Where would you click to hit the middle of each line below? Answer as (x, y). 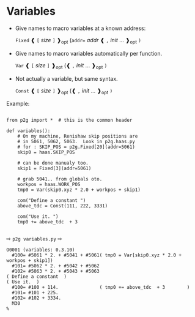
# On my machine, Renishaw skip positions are (78, 136)
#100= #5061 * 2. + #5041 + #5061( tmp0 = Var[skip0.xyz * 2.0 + (97, 255)
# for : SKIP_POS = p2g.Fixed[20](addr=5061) (76, 147)
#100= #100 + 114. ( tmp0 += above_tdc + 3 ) (101, 288)
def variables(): (28, 131)
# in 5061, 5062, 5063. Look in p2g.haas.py (76, 142)
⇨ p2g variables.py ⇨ (34, 239)
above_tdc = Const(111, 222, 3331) (63, 206)
